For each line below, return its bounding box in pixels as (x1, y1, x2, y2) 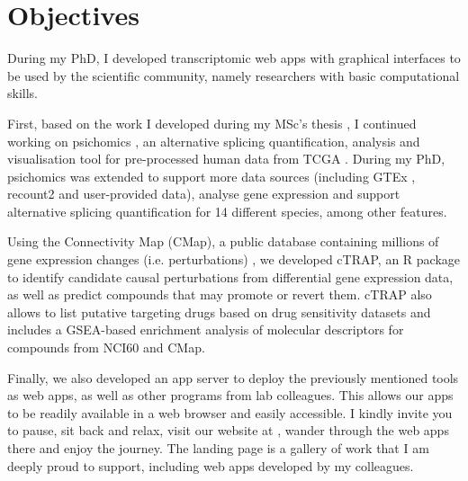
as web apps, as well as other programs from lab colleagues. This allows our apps (7, 386, 454, 405)
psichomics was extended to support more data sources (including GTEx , (7, 166, 416, 185)
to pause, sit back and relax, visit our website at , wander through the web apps (7, 421, 449, 440)
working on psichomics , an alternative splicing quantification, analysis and (7, 131, 420, 150)
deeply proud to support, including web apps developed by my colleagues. (7, 456, 414, 475)
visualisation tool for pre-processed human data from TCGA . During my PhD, (7, 149, 445, 168)
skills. (7, 84, 38, 102)
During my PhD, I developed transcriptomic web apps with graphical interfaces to (7, 49, 461, 67)
